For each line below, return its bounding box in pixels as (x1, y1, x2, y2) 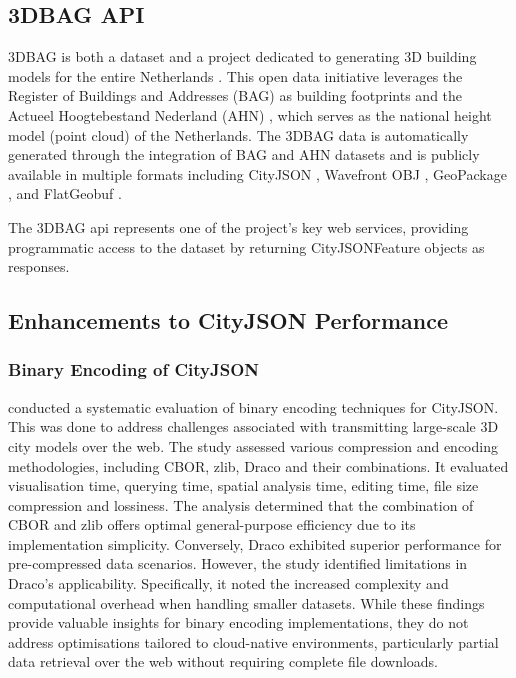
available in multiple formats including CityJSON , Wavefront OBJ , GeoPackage (8, 163, 507, 184)
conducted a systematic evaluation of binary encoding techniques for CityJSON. (8, 396, 499, 417)
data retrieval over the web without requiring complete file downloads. (8, 651, 438, 672)
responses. (8, 256, 70, 277)
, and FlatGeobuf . (8, 183, 122, 204)
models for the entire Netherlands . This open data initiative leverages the (8, 65, 463, 86)
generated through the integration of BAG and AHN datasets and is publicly (8, 144, 480, 165)
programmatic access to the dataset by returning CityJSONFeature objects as (8, 236, 485, 257)
